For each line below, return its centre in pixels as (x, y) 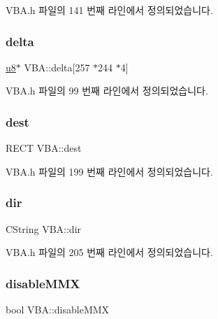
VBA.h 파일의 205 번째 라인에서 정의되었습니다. (109, 252)
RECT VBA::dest (44, 148)
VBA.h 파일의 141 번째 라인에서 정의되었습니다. (109, 10)
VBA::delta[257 (57, 67)
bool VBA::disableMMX (58, 310)
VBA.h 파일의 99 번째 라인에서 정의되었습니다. (107, 91)
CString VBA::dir (44, 228)
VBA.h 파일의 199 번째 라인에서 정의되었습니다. (109, 171)
